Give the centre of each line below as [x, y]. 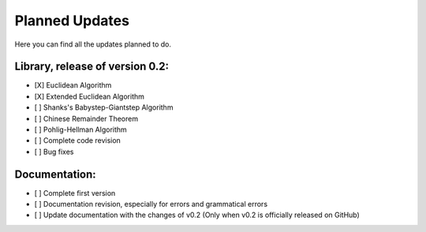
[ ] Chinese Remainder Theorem [86, 118]
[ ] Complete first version [75, 193]
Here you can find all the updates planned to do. [93, 44]
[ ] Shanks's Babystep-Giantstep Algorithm [104, 107]
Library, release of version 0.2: [92, 67]
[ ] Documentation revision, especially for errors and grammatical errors [151, 204]
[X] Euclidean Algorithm [73, 85]
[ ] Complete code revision [78, 140]
